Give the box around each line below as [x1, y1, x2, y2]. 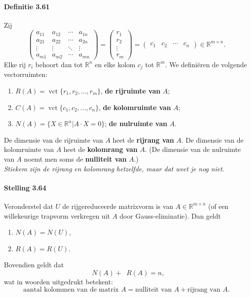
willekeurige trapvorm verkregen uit [4, 210, 110, 221]
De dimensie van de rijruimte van [4, 134, 103, 145]
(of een [208, 201, 229, 211]
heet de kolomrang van [63, 144, 138, 154]
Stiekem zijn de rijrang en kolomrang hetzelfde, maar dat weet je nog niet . [4, 163, 224, 173]
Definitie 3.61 [4, 1, 50, 11]
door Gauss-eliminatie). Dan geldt [119, 210, 221, 221]
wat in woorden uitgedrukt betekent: [4, 276, 113, 286]
